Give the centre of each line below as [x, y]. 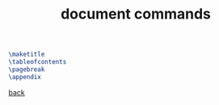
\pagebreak [27, 69]
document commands [136, 14]
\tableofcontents [38, 62]
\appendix [25, 77]
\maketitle [27, 55]
